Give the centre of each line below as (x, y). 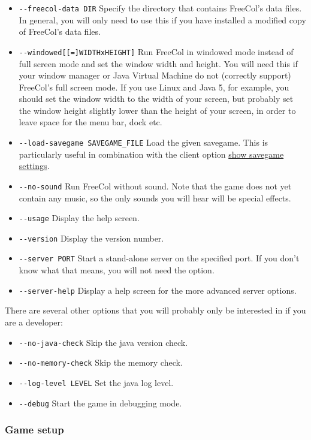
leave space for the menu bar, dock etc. (90, 122)
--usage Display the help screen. (79, 218)
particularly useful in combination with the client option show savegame (151, 154)
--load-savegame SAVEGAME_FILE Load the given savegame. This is (144, 142)
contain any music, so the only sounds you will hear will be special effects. (155, 198)
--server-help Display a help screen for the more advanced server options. (158, 290)
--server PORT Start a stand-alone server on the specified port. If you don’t (159, 258)
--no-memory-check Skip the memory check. (101, 362)
